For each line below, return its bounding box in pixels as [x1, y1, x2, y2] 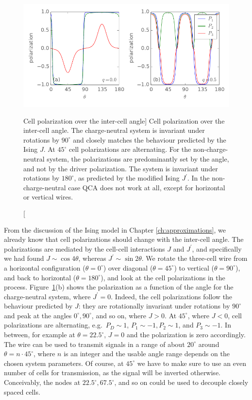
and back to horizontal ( [4, 272, 76, 282]
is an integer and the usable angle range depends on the [64, 348, 230, 359]
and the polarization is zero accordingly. [126, 329, 246, 340]
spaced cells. [4, 386, 40, 397]
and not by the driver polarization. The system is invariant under [23, 163, 218, 173]
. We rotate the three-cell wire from [141, 253, 248, 263]
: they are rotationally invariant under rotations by [78, 301, 230, 311]
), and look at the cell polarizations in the [101, 272, 225, 282]
